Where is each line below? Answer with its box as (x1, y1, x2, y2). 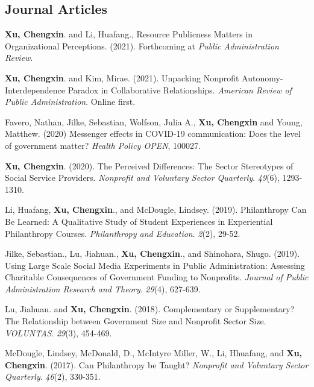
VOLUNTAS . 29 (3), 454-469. (5, 326, 112, 339)
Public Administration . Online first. (5, 95, 136, 108)
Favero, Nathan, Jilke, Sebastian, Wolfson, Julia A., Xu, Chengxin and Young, (5, 115, 303, 128)
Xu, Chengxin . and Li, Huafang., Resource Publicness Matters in (5, 28, 253, 40)
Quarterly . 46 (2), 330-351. (5, 370, 101, 383)
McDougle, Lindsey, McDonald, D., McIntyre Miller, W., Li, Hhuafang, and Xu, (5, 347, 303, 359)
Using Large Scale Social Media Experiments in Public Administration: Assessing (5, 259, 305, 271)
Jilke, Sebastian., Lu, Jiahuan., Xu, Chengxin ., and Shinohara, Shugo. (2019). (5, 247, 300, 260)
